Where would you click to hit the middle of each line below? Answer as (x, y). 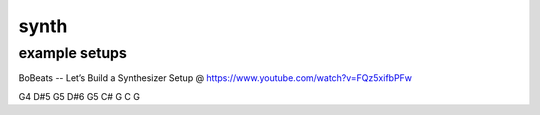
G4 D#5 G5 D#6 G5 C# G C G (79, 96)
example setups (72, 53)
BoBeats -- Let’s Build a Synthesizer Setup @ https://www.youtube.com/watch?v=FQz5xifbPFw (215, 78)
